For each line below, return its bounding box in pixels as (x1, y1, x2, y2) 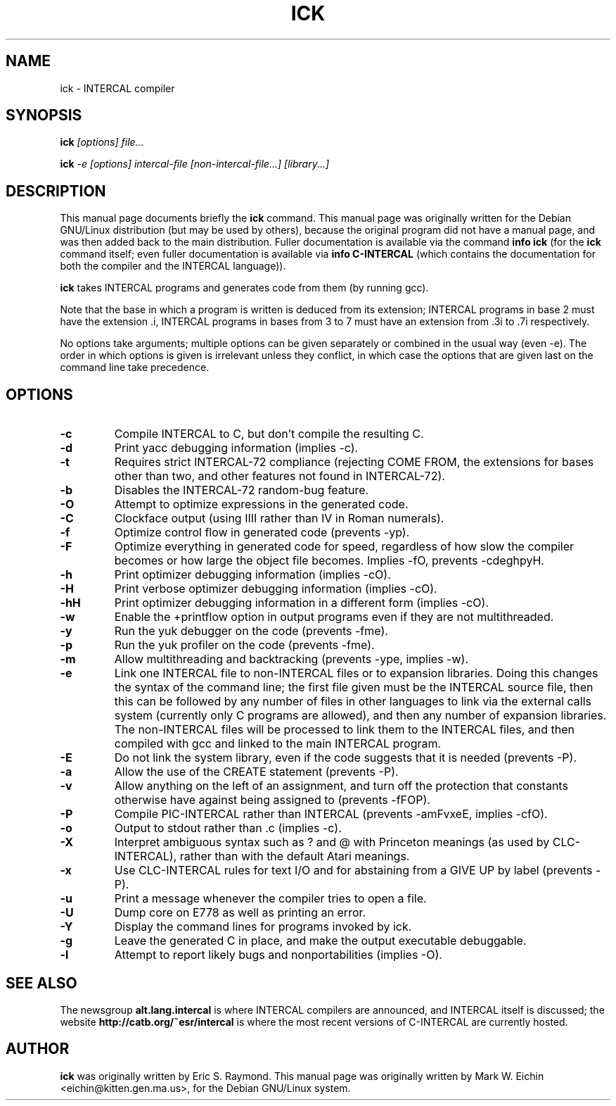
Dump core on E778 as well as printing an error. (114, 905, 366, 920)
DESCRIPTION (6, 182, 106, 200)
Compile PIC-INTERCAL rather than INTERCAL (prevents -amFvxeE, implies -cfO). (114, 807, 548, 822)
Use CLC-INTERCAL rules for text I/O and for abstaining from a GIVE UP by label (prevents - (114, 863, 601, 878)
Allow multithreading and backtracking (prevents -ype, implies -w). (114, 652, 469, 667)
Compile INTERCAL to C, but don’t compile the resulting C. (114, 427, 424, 441)
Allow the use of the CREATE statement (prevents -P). (114, 765, 399, 779)
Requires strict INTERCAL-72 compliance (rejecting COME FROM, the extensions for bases (114, 455, 594, 470)
